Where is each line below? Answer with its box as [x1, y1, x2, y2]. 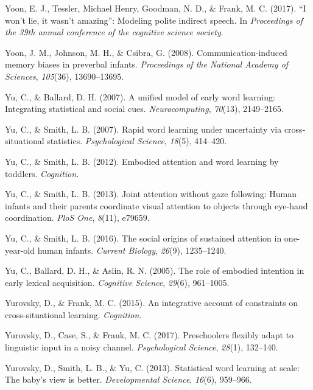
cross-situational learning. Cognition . [5, 308, 142, 321]
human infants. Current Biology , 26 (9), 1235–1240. [37, 243, 227, 256]
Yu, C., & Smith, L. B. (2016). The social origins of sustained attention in [5, 231, 282, 244]
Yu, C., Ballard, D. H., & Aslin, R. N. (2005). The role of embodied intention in [5, 264, 304, 277]
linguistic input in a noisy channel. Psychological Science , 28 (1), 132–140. [5, 341, 278, 353]
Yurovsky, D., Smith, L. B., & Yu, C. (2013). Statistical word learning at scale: [5, 361, 300, 374]
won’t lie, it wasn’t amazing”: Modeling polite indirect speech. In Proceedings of [5, 13, 303, 26]
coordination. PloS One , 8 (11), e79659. [5, 211, 150, 224]
